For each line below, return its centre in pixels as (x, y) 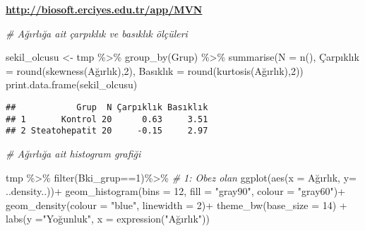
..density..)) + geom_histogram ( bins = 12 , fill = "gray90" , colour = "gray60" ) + (176, 191)
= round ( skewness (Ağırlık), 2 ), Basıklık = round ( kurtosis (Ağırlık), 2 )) (155, 70)
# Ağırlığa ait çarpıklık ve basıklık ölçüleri (97, 33)
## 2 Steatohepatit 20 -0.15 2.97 (107, 131)
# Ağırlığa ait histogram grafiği (73, 153)
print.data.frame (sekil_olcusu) (72, 84)
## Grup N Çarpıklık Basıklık (107, 107)
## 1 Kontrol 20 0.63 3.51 (107, 119)
